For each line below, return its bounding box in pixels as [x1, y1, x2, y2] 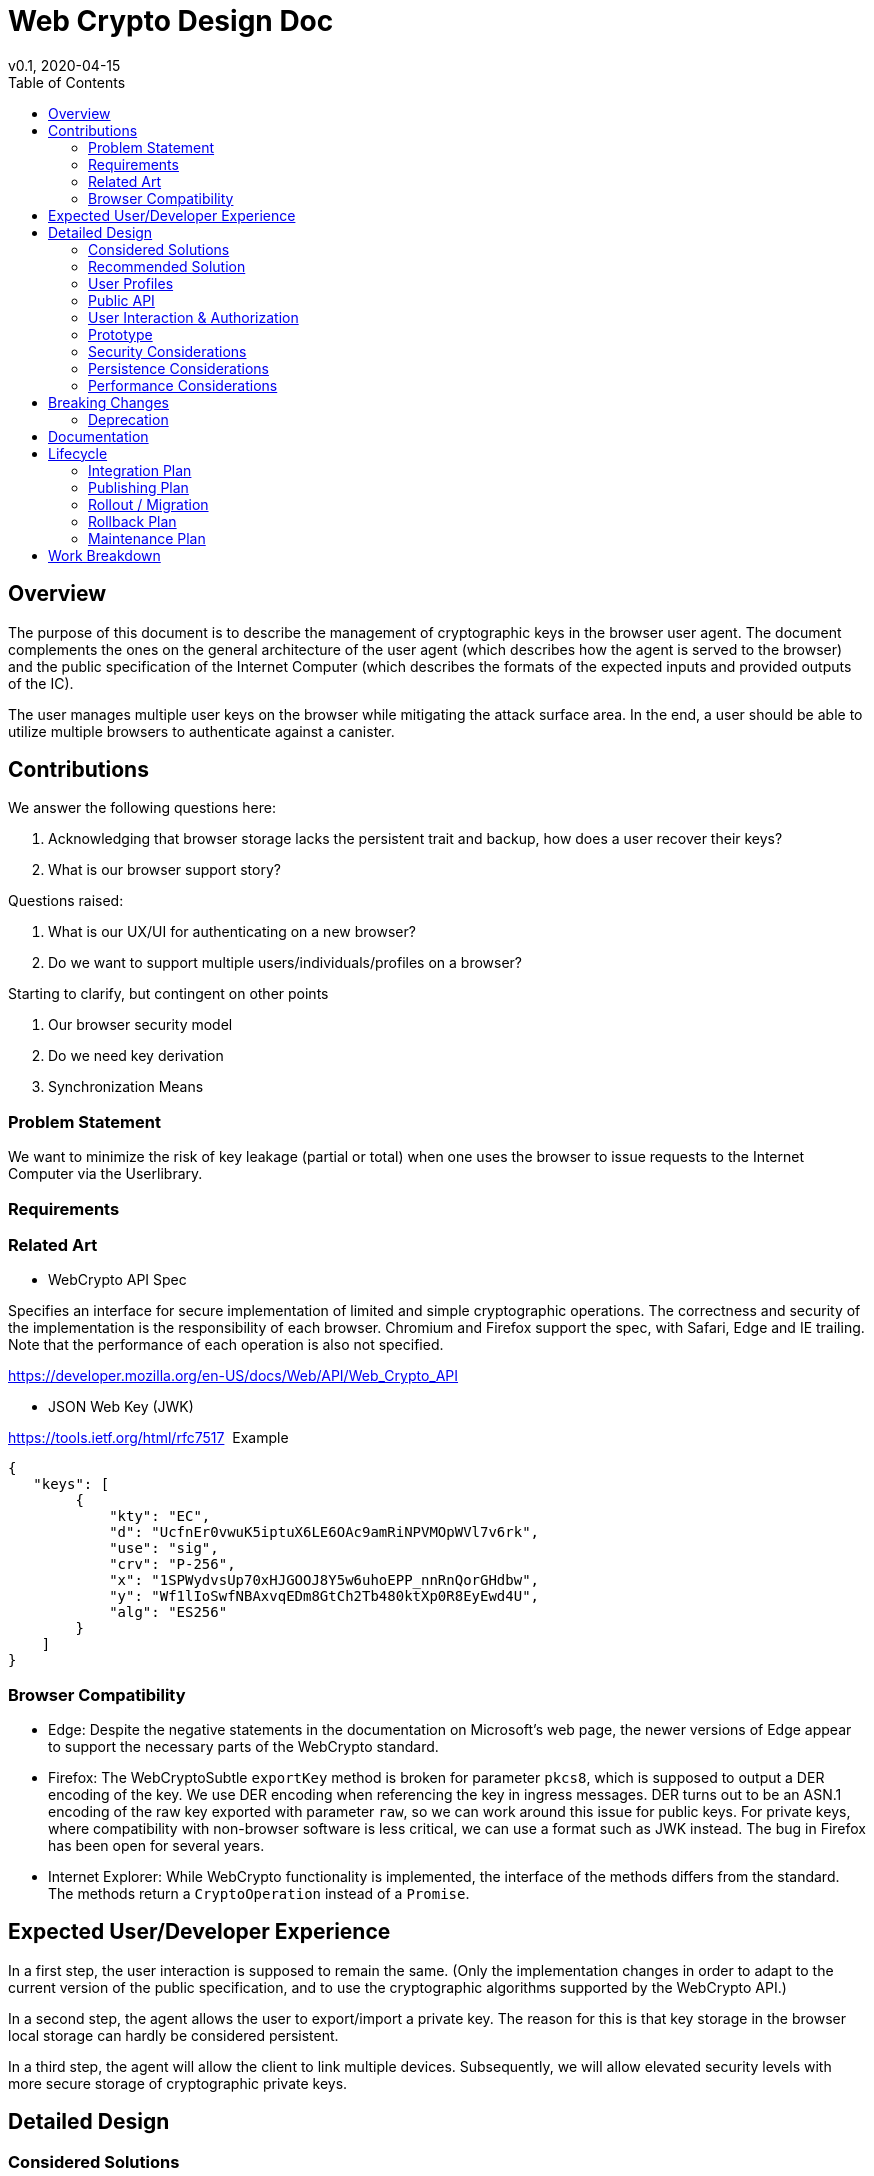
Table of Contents [8, 73, 126, 91]
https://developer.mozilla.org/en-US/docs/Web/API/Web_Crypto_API [8, 1367, 459, 1385]
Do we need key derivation [48, 1047, 224, 1065]
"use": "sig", [109, 1540, 219, 1557]
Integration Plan [88, 461, 192, 479]
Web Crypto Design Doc [8, 4, 334, 38]
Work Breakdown [48, 546, 161, 564]
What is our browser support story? [48, 861, 281, 879]
